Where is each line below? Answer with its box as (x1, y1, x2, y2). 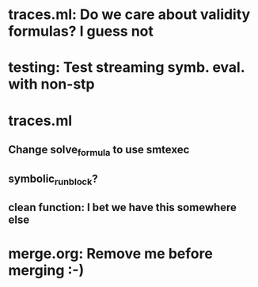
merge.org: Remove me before (8, 245, 214, 262)
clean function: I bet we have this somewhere (8, 201, 237, 214)
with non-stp (8, 75, 95, 93)
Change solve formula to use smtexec (8, 142, 190, 159)
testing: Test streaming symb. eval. (8, 59, 245, 77)
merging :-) (8, 262, 85, 280)
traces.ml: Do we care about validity (8, 6, 251, 24)
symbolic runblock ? (8, 172, 99, 187)
